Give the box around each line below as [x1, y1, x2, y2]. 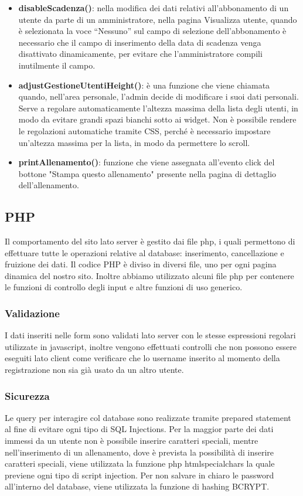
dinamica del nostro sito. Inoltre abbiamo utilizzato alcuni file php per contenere [5, 269, 294, 281]
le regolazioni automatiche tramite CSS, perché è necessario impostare [18, 124, 271, 137]
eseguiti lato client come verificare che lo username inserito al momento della [5, 352, 280, 364]
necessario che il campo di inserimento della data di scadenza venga [18, 36, 261, 48]
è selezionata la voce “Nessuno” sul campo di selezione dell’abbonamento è [18, 25, 287, 37]
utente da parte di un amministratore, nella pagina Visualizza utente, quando [18, 13, 297, 25]
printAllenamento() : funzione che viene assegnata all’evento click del [18, 156, 275, 168]
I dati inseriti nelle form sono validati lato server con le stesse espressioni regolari [5, 329, 296, 341]
